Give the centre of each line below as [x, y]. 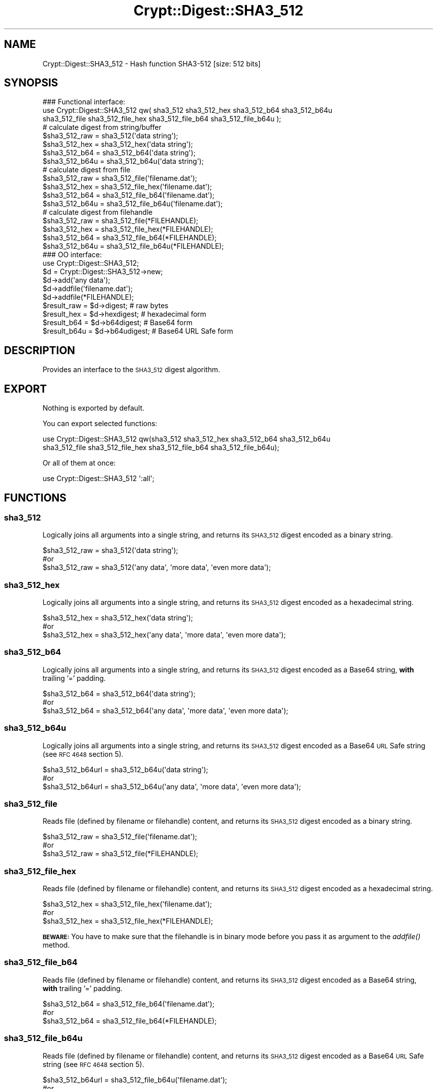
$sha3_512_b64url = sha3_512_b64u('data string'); [125, 769]
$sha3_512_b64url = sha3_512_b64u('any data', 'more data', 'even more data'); [172, 786]
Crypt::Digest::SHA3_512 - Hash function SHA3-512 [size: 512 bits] [152, 63]
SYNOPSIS [31, 83]
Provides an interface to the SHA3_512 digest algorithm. [131, 370]
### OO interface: [72, 255]
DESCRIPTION [40, 350]
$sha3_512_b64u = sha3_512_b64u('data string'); [123, 161]
